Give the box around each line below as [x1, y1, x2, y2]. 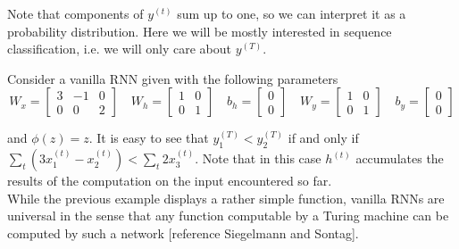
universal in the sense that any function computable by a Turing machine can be [7, 206, 449, 225]
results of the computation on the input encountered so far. [7, 171, 332, 190]
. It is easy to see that [88, 129, 209, 147]
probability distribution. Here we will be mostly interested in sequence [7, 21, 392, 40]
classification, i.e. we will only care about [7, 39, 232, 58]
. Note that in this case [195, 149, 321, 168]
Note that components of [7, 4, 144, 22]
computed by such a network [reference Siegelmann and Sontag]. [7, 223, 359, 242]
